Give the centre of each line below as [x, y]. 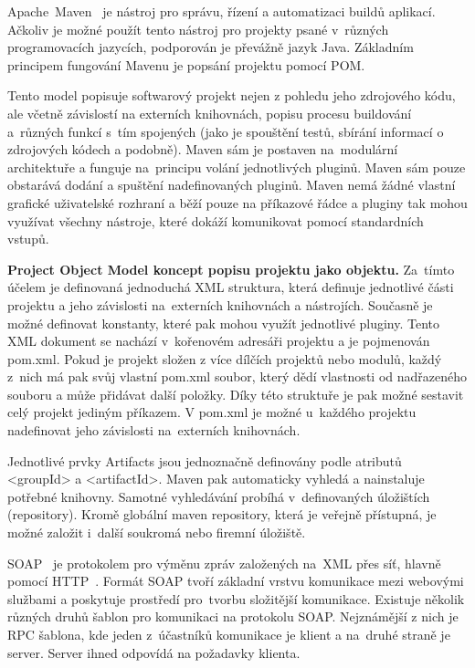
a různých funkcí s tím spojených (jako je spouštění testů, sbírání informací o [226, 131]
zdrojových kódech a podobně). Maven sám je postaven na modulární [203, 149]
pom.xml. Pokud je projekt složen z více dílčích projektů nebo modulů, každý [225, 358]
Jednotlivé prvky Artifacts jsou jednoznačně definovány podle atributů [205, 460]
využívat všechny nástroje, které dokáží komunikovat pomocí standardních [216, 220]
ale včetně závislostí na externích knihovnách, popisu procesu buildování [210, 113]
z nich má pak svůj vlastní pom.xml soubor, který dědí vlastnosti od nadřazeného [237, 376]
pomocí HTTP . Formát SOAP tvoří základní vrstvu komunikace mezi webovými [236, 581]
